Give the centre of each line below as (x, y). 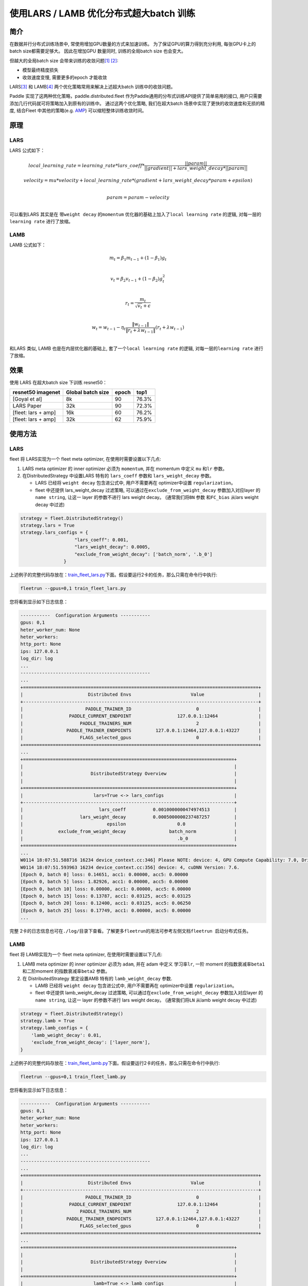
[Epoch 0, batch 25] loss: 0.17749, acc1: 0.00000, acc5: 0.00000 (105, 910)
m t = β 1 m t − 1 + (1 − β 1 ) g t (138, 258)
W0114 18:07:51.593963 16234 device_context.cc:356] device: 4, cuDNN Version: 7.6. (130, 867)
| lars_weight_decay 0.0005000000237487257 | (129, 817)
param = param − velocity (138, 198)
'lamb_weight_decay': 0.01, (66, 1035)
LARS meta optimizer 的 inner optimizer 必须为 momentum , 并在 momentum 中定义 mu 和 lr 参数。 (125, 469)
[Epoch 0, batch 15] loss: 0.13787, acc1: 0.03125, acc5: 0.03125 (105, 896)
